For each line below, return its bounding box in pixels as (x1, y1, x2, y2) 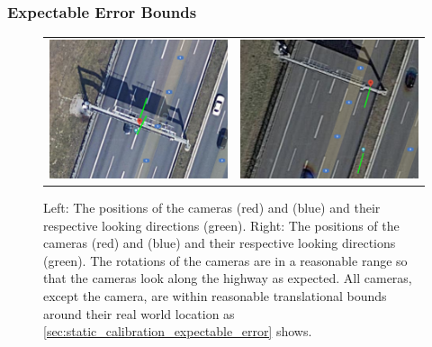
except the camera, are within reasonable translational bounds (43, 287, 387, 306)
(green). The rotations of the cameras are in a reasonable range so (43, 251, 408, 269)
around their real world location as (43, 304, 235, 323)
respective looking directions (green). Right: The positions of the (43, 215, 400, 234)
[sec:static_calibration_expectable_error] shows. (43, 322, 312, 341)
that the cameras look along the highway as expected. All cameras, (43, 269, 412, 288)
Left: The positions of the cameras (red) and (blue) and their (43, 198, 381, 217)
